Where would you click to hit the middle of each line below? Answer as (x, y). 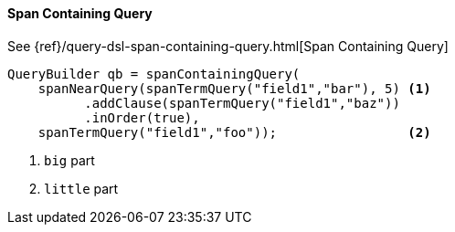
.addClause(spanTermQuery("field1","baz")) (242, 103)
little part (81, 188)
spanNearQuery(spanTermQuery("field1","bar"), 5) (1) (234, 88)
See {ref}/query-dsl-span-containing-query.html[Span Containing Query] (228, 46)
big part (69, 160)
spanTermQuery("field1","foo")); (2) (234, 132)
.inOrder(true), (142, 117)
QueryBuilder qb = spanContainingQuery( (154, 74)
